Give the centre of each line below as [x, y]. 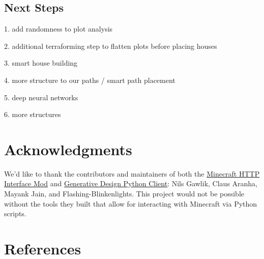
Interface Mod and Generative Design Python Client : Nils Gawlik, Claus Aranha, [131, 183]
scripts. [15, 213]
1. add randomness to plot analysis [58, 29]
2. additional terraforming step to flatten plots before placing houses [111, 46]
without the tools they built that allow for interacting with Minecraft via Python [131, 203]
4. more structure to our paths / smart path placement [90, 80]
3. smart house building [41, 63]
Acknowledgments [68, 149]
